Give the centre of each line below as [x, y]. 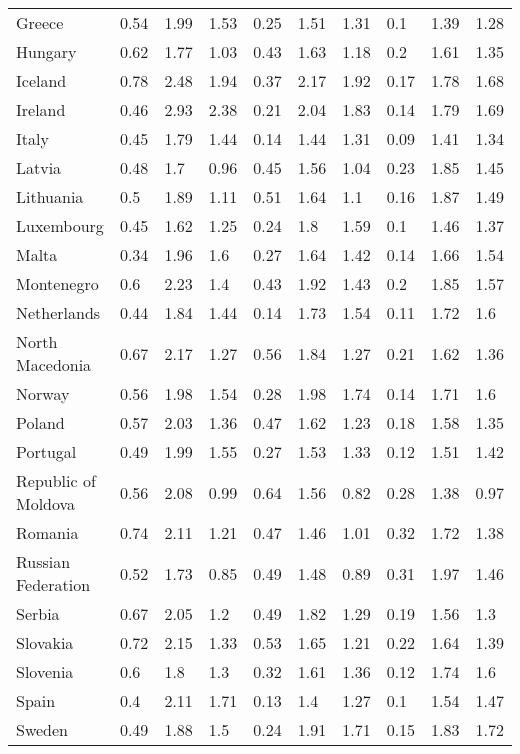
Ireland [41, 109]
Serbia [38, 613]
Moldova [46, 503]
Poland [40, 422]
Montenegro [57, 283]
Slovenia [45, 671]
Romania [47, 532]
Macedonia [54, 364]
